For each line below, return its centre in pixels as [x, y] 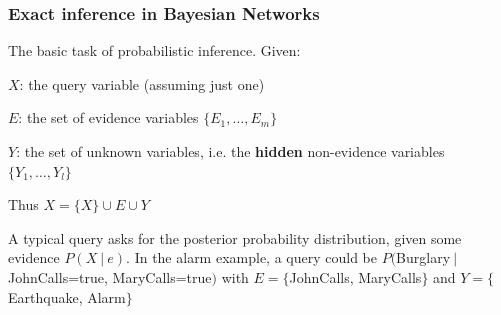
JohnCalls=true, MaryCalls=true [110, 276]
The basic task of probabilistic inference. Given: [154, 50]
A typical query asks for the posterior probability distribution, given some [235, 237]
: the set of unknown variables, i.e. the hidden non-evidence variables [230, 151]
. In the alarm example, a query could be [251, 257]
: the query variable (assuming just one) [142, 83]
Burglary [423, 257]
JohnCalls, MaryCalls [355, 276]
